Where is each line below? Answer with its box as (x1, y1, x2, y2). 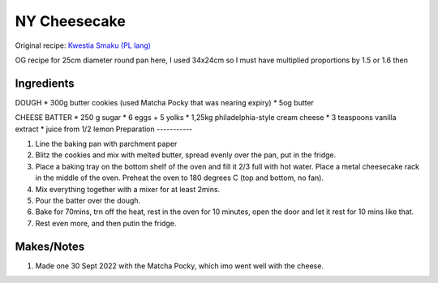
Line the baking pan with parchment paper (35, 139, 178, 149)
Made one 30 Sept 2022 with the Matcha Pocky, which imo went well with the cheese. (35, 260, 324, 271)
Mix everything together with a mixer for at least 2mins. (35, 184, 221, 194)
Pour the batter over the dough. (35, 195, 141, 205)
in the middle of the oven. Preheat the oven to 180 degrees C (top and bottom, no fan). (35, 173, 324, 182)
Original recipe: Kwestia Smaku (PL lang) (15, 41, 152, 50)
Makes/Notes (15, 239, 85, 253)
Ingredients (15, 76, 75, 90)
